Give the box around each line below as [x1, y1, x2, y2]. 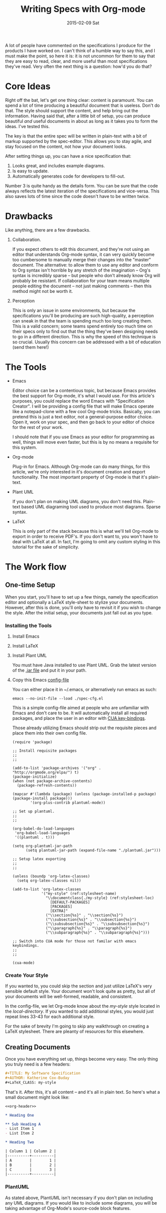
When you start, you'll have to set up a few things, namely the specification [5, 594, 158, 600]
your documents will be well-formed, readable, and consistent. [5, 993, 133, 1000]
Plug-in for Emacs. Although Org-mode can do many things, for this [12, 464, 150, 469]
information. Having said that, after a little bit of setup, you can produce [5, 113, 151, 119]
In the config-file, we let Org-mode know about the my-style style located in [5, 1003, 160, 1009]
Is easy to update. [12, 168, 49, 174]
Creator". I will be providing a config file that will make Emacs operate [12, 403, 154, 409]
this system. [12, 444, 37, 450]
